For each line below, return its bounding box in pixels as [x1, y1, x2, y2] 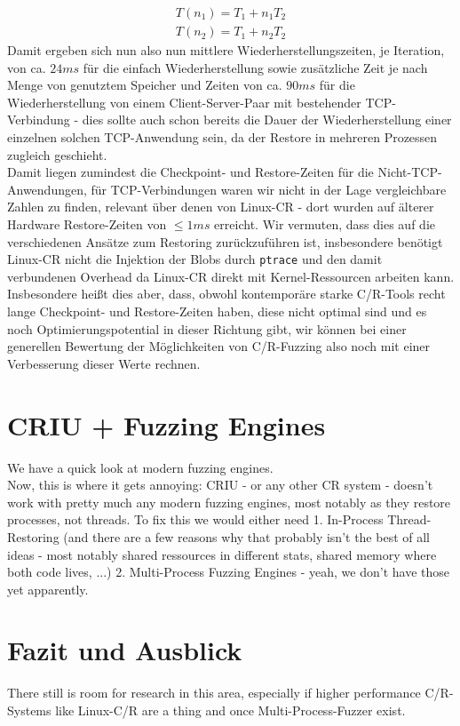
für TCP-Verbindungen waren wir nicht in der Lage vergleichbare [91, 180, 447, 198]
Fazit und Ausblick [7, 632, 242, 668]
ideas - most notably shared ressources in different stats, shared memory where [7, 545, 437, 563]
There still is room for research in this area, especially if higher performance [7, 683, 421, 702]
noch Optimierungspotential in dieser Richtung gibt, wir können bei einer [7, 319, 407, 338]
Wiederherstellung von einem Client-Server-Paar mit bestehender [7, 92, 361, 111]
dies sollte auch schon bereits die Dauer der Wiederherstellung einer [82, 110, 452, 129]
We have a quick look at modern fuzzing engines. [7, 458, 274, 476]
